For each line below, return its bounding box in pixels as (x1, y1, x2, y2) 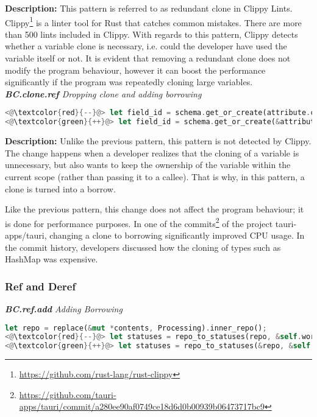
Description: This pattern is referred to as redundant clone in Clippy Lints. (5, 2, 293, 14)
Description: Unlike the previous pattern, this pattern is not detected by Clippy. (5, 135, 312, 147)
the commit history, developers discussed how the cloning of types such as (5, 240, 281, 253)
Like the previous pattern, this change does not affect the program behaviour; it (5, 203, 304, 216)
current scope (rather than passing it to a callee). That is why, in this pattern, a (5, 170, 305, 183)
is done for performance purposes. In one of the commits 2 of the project (5, 215, 273, 230)
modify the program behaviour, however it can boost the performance (5, 63, 266, 76)
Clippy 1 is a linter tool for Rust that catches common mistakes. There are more (5, 14, 302, 29)
